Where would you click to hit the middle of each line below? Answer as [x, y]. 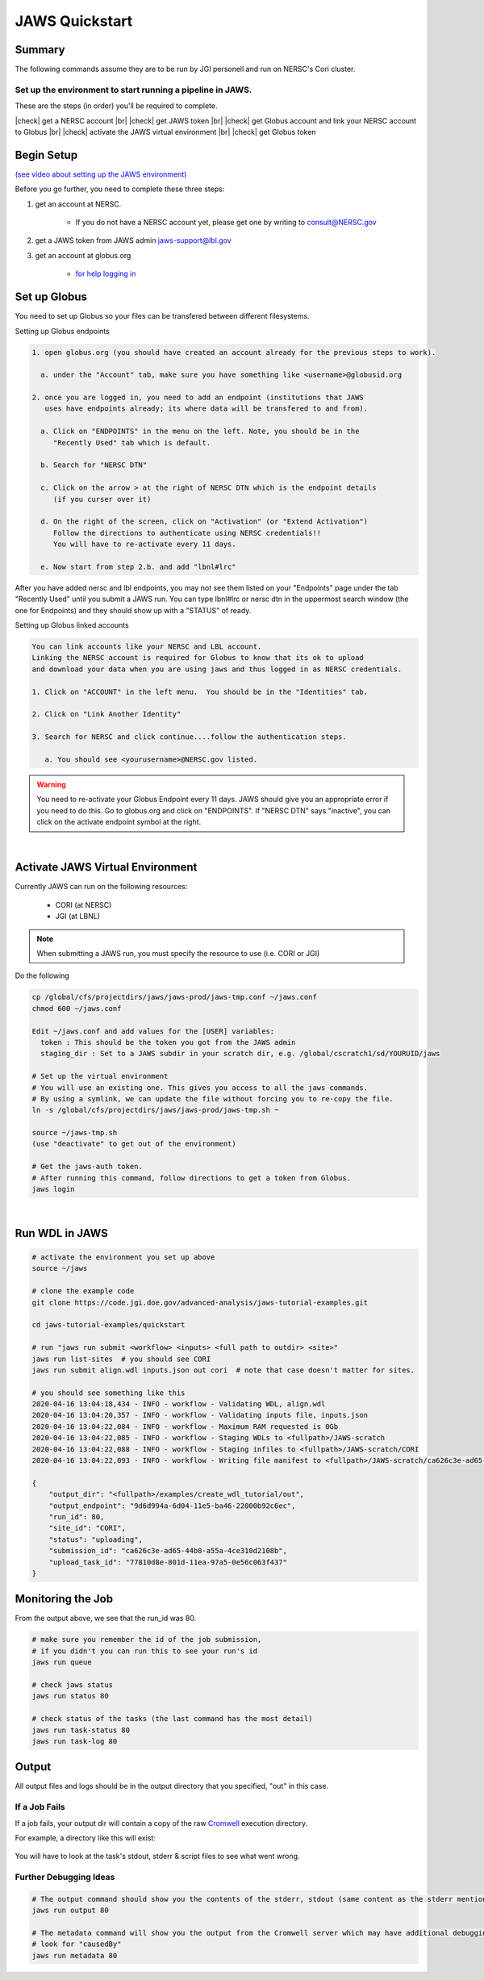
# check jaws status [72, 1685]
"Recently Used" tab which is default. [132, 443]
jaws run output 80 [70, 1911]
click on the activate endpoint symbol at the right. [119, 822]
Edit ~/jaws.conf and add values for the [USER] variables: [153, 1031]
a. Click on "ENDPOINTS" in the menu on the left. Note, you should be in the [200, 431]
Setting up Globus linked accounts [72, 625]
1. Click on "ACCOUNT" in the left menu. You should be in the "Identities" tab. [200, 691]
